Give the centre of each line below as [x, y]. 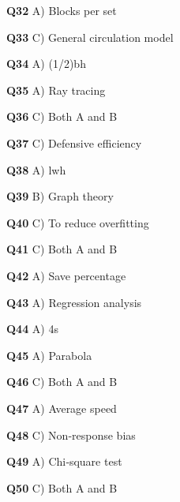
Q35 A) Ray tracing [56, 90]
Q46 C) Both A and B [62, 382]
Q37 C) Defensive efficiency [74, 142]
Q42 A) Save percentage [66, 275]
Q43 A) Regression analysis [74, 302]
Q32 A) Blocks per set [62, 10]
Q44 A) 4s [32, 329]
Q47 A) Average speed [62, 408]
